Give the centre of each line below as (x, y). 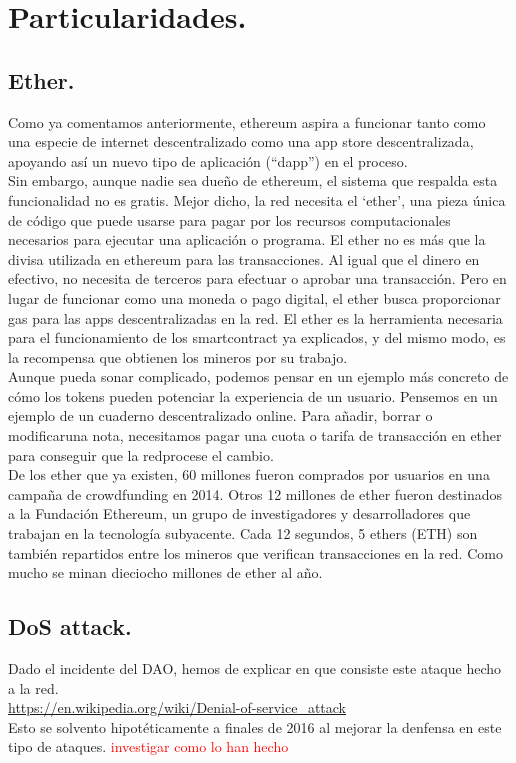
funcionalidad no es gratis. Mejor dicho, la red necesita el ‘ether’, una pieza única (257, 199)
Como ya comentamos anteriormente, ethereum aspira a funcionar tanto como (247, 121)
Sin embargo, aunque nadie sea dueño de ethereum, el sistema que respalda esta (253, 180)
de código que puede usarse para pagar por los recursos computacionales (229, 219)
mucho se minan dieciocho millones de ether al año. (165, 572)
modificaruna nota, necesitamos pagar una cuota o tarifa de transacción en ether (255, 435)
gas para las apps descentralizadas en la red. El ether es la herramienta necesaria (255, 317)
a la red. (33, 687)
